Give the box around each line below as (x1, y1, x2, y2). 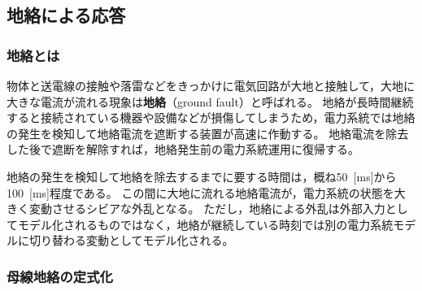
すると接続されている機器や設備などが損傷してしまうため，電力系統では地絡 (7, 109, 415, 126)
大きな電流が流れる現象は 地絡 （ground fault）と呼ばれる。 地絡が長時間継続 (7, 93, 414, 110)
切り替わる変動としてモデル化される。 (28, 232, 234, 249)
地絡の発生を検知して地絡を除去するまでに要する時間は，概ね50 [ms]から (7, 167, 397, 185)
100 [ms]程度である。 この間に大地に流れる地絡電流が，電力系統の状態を (7, 184, 394, 201)
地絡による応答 (7, 2, 126, 28)
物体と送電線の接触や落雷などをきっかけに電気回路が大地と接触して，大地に (7, 77, 415, 93)
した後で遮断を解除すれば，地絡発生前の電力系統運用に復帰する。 (7, 141, 359, 158)
